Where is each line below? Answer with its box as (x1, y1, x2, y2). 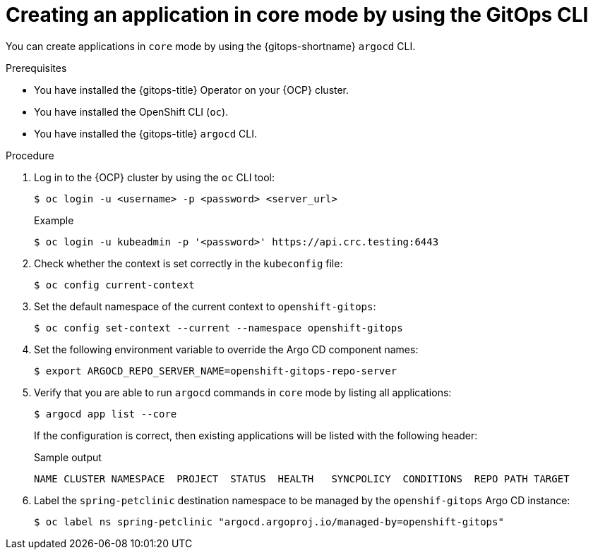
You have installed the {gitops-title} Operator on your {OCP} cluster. (34, 83, 349, 96)
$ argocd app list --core (34, 408, 177, 420)
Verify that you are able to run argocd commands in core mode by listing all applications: (34, 386, 452, 398)
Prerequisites (6, 61, 67, 74)
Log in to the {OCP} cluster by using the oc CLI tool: (34, 171, 275, 183)
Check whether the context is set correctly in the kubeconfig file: (34, 257, 343, 269)
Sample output (34, 451, 102, 463)
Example (34, 214, 74, 226)
